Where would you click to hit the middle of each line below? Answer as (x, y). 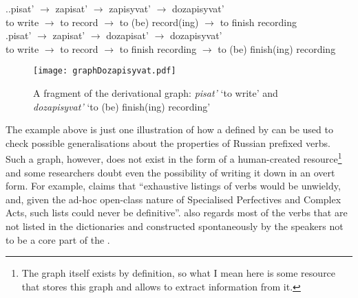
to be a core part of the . (58, 239)
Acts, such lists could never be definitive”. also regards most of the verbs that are (177, 213)
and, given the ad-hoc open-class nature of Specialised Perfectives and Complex (173, 199)
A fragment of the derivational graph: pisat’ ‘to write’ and (156, 93)
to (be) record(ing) (159, 22)
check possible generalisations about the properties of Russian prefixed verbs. (168, 142)
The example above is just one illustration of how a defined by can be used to (169, 129)
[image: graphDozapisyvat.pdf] (105, 71)
